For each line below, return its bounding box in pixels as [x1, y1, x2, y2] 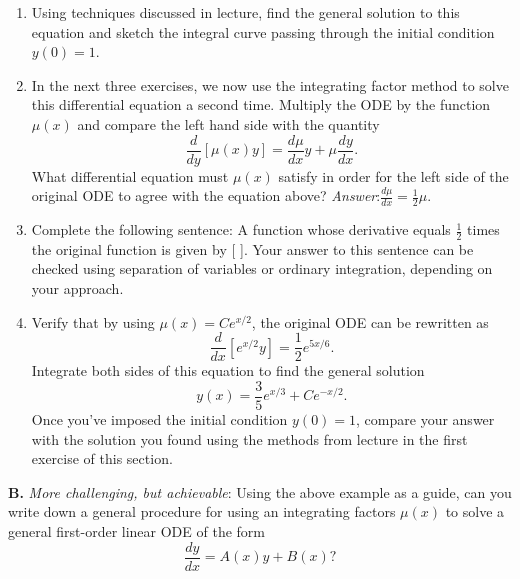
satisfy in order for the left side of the [278, 165, 509, 186]
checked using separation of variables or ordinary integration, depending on [31, 258, 493, 279]
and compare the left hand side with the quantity [77, 113, 380, 134]
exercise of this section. [31, 448, 173, 469]
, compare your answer [356, 408, 495, 429]
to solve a [445, 501, 505, 522]
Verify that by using [31, 311, 155, 332]
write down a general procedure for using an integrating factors [8, 501, 396, 522]
